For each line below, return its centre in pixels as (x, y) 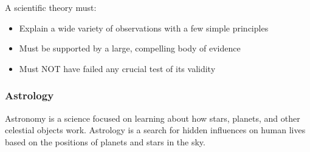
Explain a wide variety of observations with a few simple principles (144, 28)
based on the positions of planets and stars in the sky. (105, 141)
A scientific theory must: (51, 7)
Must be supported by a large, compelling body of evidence (130, 48)
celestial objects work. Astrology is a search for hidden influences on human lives (155, 130)
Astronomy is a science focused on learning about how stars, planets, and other (153, 118)
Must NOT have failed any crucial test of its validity (117, 68)
